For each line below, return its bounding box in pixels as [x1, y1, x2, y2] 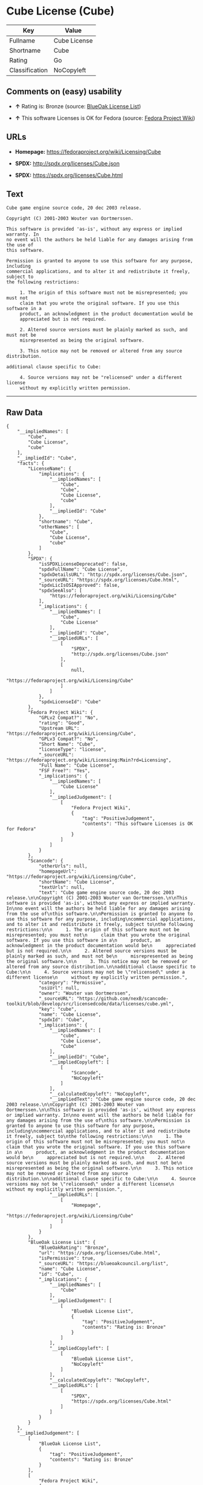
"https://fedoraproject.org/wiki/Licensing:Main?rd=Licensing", [6, 757, 172, 764]
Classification [9, 65, 48, 74]
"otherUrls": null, [38, 863, 88, 870]
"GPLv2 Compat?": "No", [38, 715, 98, 721]
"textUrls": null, [38, 884, 85, 891]
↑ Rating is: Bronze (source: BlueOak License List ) [14, 102, 141, 110]
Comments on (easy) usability [6, 87, 122, 97]
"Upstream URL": [38, 726, 80, 732]
